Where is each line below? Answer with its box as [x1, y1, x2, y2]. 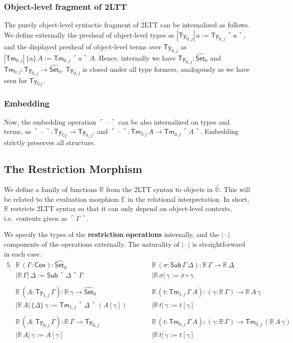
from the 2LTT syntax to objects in [106, 184, 213, 194]
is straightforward [192, 239, 246, 249]
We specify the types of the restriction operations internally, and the [4, 229, 220, 239]
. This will [219, 184, 250, 194]
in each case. [4, 248, 42, 258]
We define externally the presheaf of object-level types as [4, 29, 175, 40]
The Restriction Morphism [4, 161, 142, 176]
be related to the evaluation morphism [4, 193, 119, 204]
